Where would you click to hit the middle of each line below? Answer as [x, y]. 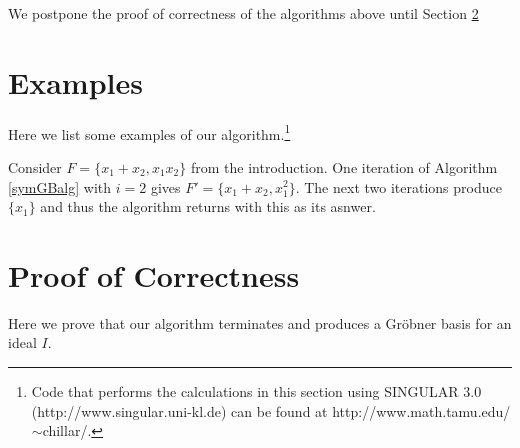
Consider [35, 166]
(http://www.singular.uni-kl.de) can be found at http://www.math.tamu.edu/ [271, 410]
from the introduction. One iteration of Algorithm [344, 166]
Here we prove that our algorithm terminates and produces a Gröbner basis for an [260, 322]
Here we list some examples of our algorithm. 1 [149, 132]
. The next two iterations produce [398, 186]
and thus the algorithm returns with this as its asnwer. [208, 206]
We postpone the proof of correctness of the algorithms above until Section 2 [243, 13]
